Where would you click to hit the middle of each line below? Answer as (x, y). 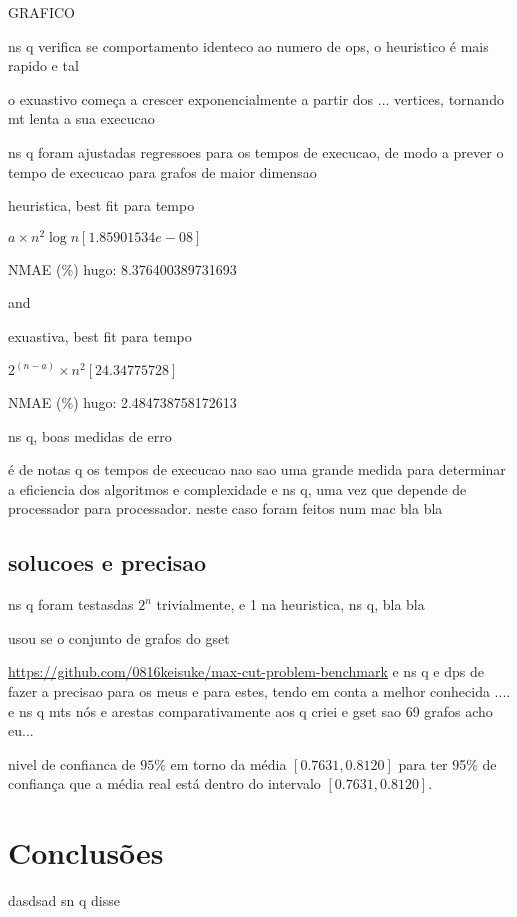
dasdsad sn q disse (64, 900)
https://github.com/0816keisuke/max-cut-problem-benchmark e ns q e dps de (246, 671)
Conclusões (86, 852)
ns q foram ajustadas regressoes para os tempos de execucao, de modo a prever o (256, 151)
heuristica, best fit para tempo (101, 205)
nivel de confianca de (72, 763)
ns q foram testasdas (71, 604)
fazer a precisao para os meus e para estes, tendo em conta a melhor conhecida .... (259, 691)
